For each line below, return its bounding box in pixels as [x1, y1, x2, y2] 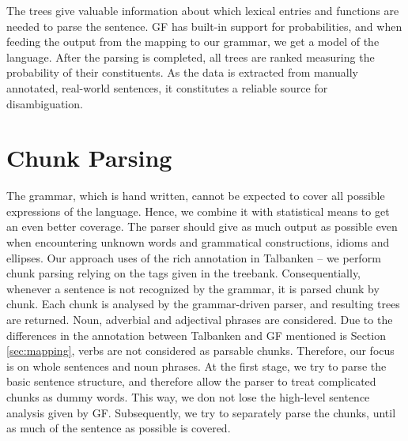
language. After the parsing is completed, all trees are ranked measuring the [6, 48, 375, 65]
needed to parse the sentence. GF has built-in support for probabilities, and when [6, 17, 402, 34]
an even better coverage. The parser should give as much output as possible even [6, 218, 398, 235]
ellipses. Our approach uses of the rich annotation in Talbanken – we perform [6, 249, 381, 266]
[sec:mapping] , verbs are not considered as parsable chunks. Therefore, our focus [6, 342, 395, 359]
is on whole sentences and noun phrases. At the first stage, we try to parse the [6, 357, 387, 374]
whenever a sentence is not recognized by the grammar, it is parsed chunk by [6, 280, 380, 296]
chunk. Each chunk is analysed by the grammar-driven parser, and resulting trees [6, 296, 400, 312]
